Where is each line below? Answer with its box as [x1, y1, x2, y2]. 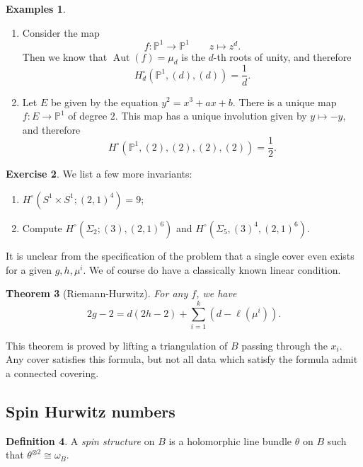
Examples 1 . [6, 1, 66, 16]
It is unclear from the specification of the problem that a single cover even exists [6, 248, 355, 263]
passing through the [241, 338, 328, 352]
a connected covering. [6, 366, 99, 381]
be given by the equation [50, 94, 159, 109]
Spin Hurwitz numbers [6, 400, 175, 422]
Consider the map [22, 25, 100, 40]
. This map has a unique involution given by [115, 108, 307, 123]
